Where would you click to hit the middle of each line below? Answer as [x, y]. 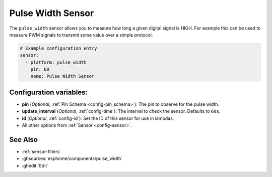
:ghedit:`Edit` [35, 165]
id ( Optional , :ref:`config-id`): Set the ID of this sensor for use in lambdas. [98, 118]
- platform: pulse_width [56, 62]
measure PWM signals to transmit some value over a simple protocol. [81, 35]
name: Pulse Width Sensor [62, 76]
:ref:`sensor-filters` [42, 152]
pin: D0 [40, 69]
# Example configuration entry [59, 48]
